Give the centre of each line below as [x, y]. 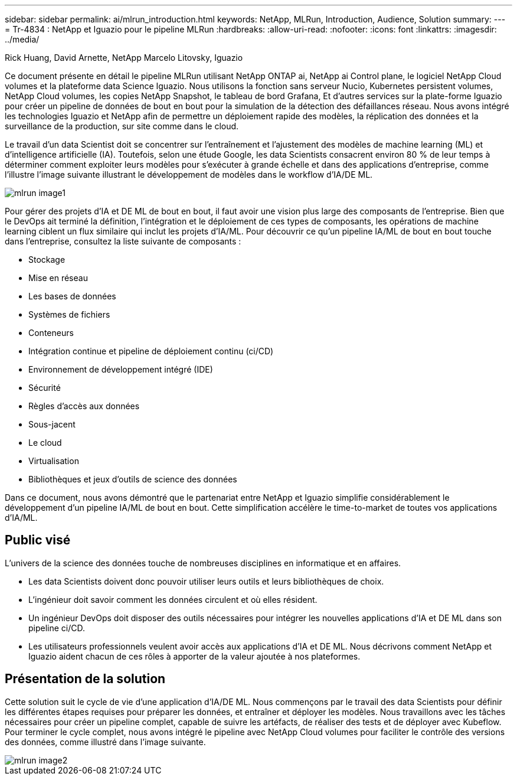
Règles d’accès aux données [84, 406]
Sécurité [45, 388]
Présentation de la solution [85, 679]
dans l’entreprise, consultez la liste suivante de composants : [123, 241]
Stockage [47, 260]
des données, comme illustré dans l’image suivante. [105, 742]
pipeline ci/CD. [57, 628]
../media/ [22, 39]
